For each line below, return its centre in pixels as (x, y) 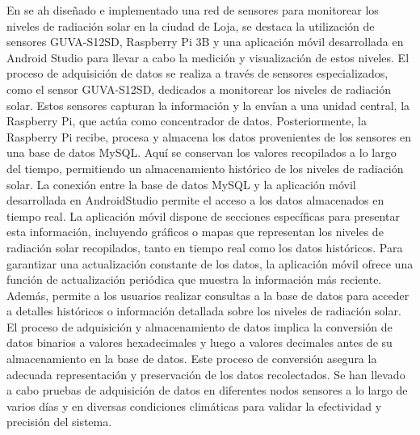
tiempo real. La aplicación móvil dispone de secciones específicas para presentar (203, 215)
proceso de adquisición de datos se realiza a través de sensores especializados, (197, 73)
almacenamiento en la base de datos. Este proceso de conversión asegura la (192, 359)
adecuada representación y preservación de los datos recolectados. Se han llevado (206, 374)
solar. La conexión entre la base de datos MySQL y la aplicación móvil (181, 184)
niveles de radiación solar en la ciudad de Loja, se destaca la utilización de (191, 25)
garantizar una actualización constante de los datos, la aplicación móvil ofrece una (210, 263)
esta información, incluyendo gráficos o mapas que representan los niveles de (195, 232)
